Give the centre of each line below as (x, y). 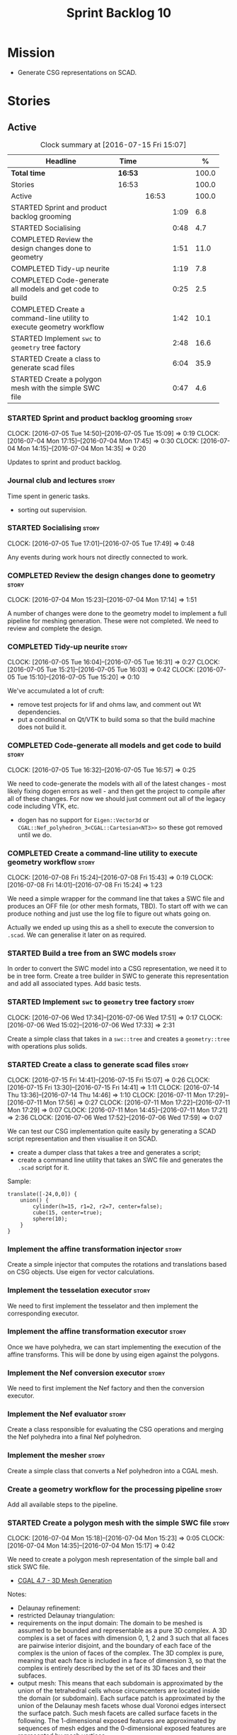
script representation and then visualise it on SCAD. (82, 1139)
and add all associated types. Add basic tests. (74, 984)
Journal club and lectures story (61, 480)
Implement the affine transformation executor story (97, 1332)
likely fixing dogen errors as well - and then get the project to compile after (116, 791)
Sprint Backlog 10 (119, 13)
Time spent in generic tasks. (49, 496)
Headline (61, 161)
